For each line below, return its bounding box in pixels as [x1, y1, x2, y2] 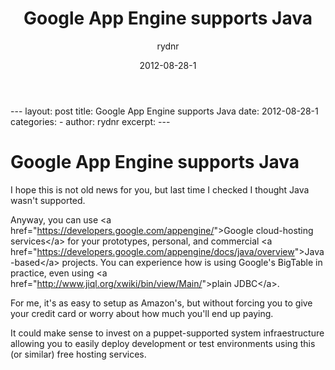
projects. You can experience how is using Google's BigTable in [61, 256, 323, 268]
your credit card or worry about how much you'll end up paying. [10, 307, 274, 319]
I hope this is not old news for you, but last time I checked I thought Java [10, 183, 310, 196]
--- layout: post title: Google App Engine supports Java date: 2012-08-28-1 [10, 105, 319, 117]
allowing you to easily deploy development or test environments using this [10, 337, 316, 349]
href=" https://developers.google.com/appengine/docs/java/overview [10, 245, 295, 257]
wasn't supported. [10, 194, 86, 206]
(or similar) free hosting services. [10, 348, 147, 360]
